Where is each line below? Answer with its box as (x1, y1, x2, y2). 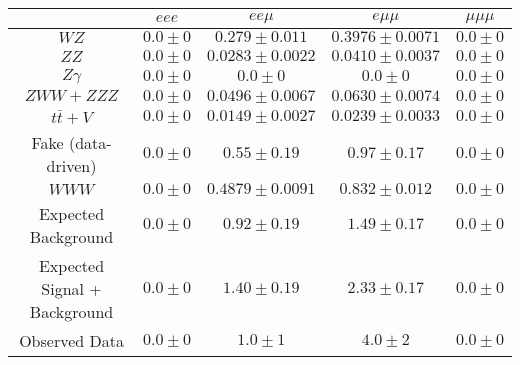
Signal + (41, 276, 102, 300)
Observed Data (19, 328, 124, 352)
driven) (46, 153, 97, 177)
